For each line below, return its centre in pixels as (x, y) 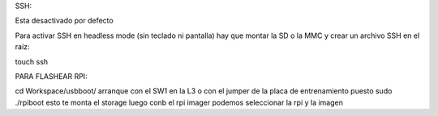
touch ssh (32, 61)
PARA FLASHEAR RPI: (52, 76)
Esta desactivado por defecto (64, 21)
